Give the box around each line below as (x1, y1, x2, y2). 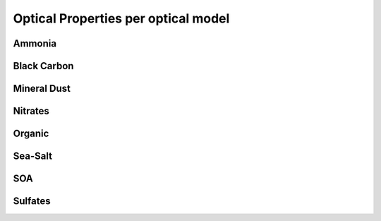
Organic (13, 128, 49, 140)
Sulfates (13, 195, 51, 208)
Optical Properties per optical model (13, 11, 230, 26)
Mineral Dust (13, 83, 71, 95)
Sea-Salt (13, 150, 53, 162)
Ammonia (13, 37, 56, 49)
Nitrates (13, 105, 49, 117)
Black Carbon (13, 60, 74, 72)
